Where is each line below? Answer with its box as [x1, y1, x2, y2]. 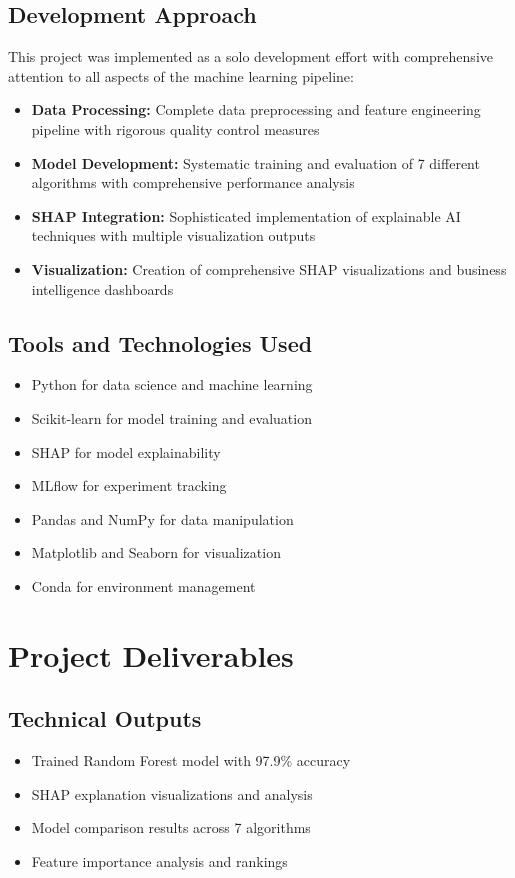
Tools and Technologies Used [8, 327, 313, 358]
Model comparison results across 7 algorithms [31, 817, 311, 838]
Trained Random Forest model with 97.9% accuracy [31, 750, 351, 771]
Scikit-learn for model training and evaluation [31, 407, 312, 428]
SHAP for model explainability [31, 441, 221, 462]
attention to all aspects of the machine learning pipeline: [8, 65, 354, 86]
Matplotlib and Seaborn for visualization [31, 542, 281, 563]
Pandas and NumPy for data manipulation [31, 508, 294, 529]
